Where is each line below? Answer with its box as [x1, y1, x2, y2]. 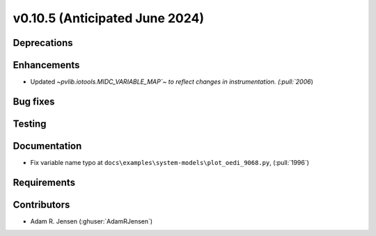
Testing [13, 118, 47, 129]
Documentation [13, 140, 82, 152]
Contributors [13, 198, 70, 210]
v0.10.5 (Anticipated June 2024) [13, 10, 205, 26]
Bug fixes [13, 95, 55, 107]
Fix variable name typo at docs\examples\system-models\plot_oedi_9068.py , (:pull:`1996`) [30, 159, 310, 167]
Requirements [13, 176, 76, 188]
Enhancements [13, 59, 80, 71]
